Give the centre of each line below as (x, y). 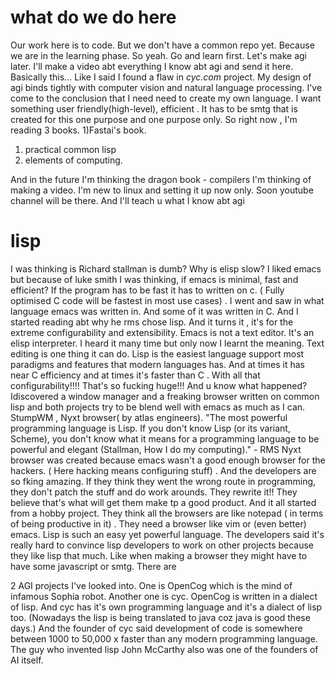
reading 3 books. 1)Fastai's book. (78, 130)
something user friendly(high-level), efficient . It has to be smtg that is (154, 108)
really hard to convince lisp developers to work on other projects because (162, 545)
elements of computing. (73, 160)
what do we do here (93, 17)
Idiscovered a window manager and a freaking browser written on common (165, 396)
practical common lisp (70, 149)
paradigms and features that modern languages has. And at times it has (157, 364)
